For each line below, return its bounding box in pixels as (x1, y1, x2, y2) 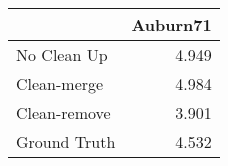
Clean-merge (16, 72, 104, 95)
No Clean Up (16, 43, 108, 66)
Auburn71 (131, 13, 212, 36)
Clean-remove (16, 101, 111, 124)
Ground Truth (16, 130, 116, 153)
